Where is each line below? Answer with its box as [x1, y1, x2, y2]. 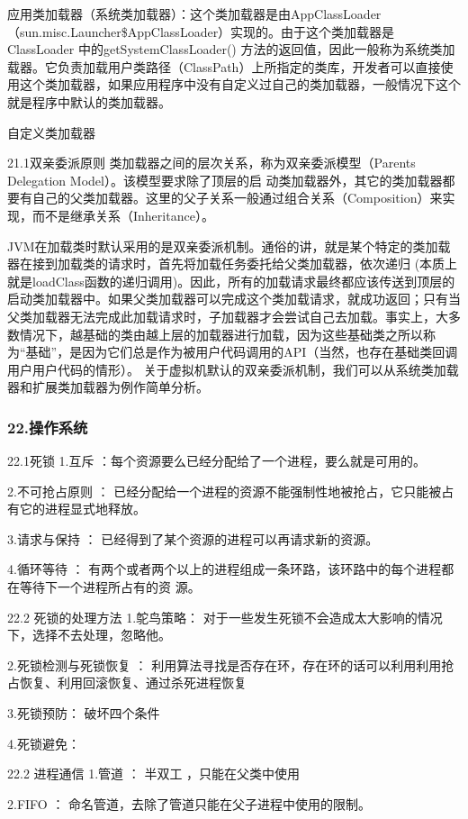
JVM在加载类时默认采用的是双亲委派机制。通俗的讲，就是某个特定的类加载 [7, 236, 451, 255]
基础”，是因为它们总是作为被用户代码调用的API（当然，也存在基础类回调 [25, 342, 458, 361]
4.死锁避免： [7, 733, 80, 752]
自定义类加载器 [7, 123, 95, 141]
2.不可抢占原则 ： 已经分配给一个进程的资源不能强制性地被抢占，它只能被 [7, 481, 442, 500]
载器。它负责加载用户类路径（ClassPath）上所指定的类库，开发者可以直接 [7, 57, 441, 76]
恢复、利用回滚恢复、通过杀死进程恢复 [19, 673, 247, 692]
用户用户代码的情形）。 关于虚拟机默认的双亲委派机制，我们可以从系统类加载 [7, 359, 459, 378]
